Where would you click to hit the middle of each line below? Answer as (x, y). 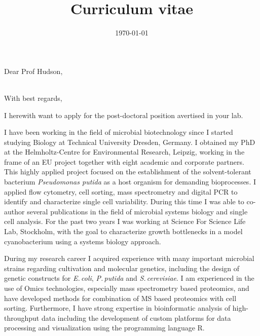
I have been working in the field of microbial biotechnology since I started (119, 132)
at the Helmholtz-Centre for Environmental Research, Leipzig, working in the (124, 152)
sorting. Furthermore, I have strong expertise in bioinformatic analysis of (117, 308)
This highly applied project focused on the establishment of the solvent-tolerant (128, 172)
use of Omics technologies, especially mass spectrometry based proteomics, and (127, 288)
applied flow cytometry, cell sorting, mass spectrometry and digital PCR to (121, 191)
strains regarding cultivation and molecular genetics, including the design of (122, 268)
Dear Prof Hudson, (33, 71)
